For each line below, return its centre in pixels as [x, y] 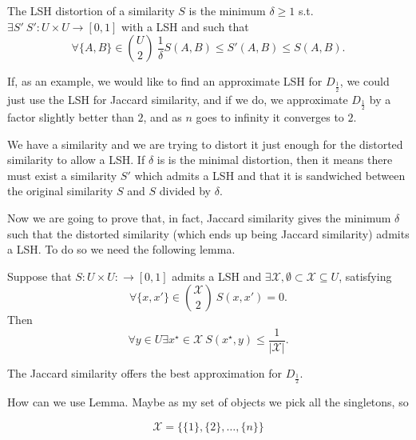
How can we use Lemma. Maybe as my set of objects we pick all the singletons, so [208, 402]
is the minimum [227, 10]
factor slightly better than [71, 117]
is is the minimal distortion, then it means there [275, 160]
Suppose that [40, 276]
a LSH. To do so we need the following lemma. [121, 249]
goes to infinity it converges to [270, 117]
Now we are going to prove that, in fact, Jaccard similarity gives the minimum [199, 218]
